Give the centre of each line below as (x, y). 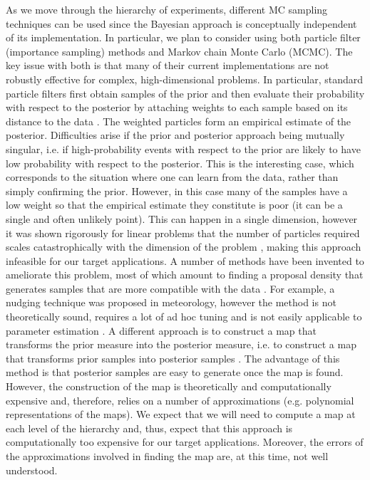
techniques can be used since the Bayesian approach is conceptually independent (181, 23)
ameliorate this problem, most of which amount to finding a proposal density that (185, 275)
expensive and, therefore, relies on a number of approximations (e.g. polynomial (180, 400)
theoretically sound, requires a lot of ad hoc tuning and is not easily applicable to (184, 317)
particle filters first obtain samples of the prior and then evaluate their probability (185, 93)
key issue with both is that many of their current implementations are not (168, 65)
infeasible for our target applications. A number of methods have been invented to (185, 260)
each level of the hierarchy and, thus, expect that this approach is (149, 428)
